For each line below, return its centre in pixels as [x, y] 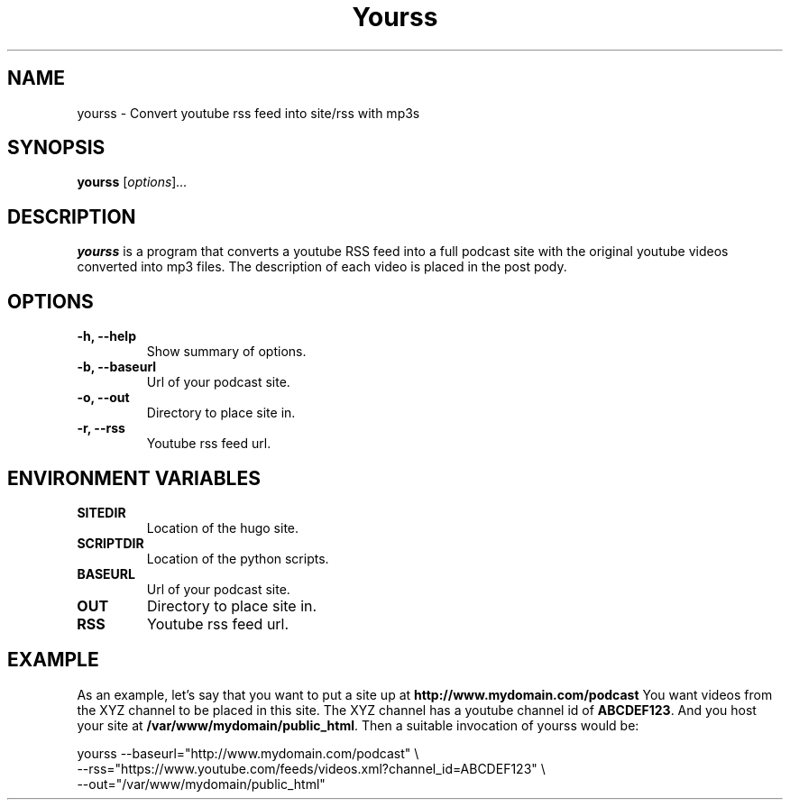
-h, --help [106, 336]
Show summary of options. [226, 352]
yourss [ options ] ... [132, 182]
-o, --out [103, 398]
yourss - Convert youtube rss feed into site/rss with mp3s [248, 113]
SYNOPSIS [56, 148]
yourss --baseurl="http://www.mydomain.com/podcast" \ [248, 753]
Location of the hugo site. [223, 527]
